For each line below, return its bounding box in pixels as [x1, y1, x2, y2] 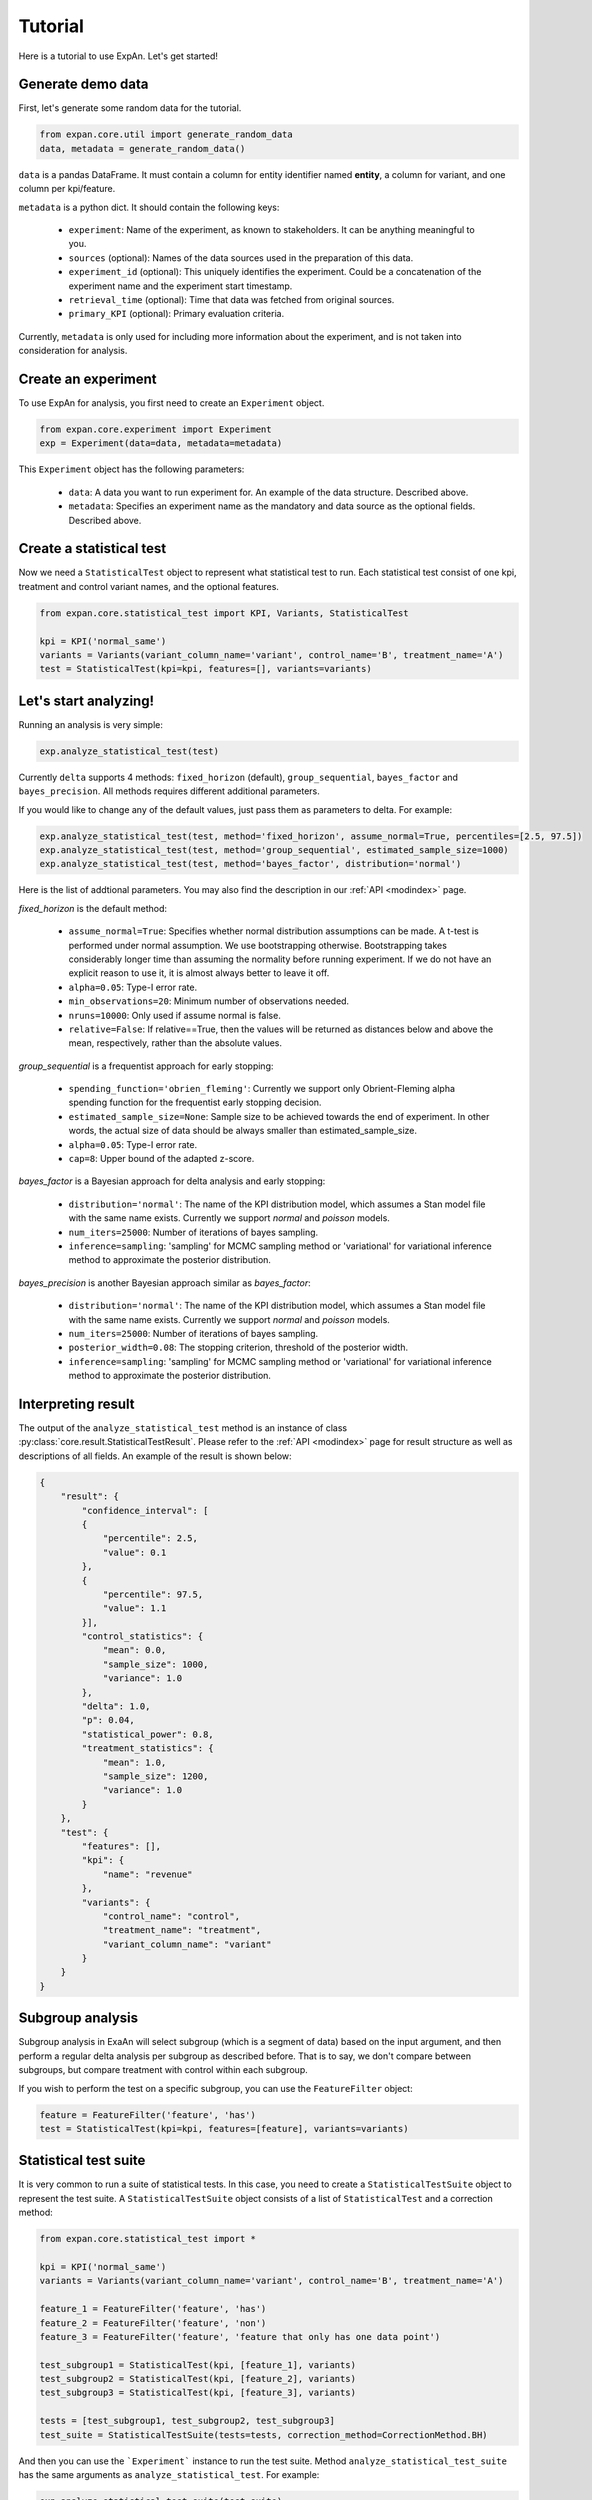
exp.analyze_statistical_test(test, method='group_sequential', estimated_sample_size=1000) [39, 845, 509, 856]
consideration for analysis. [18, 345, 128, 357]
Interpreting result [18, 1395, 135, 1412]
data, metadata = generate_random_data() [39, 143, 246, 154]
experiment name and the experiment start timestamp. [68, 280, 293, 292]
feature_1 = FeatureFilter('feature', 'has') [39, 2303, 267, 2315]
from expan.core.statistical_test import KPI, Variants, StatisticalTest [39, 607, 409, 619]
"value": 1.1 [102, 1603, 167, 1614]
